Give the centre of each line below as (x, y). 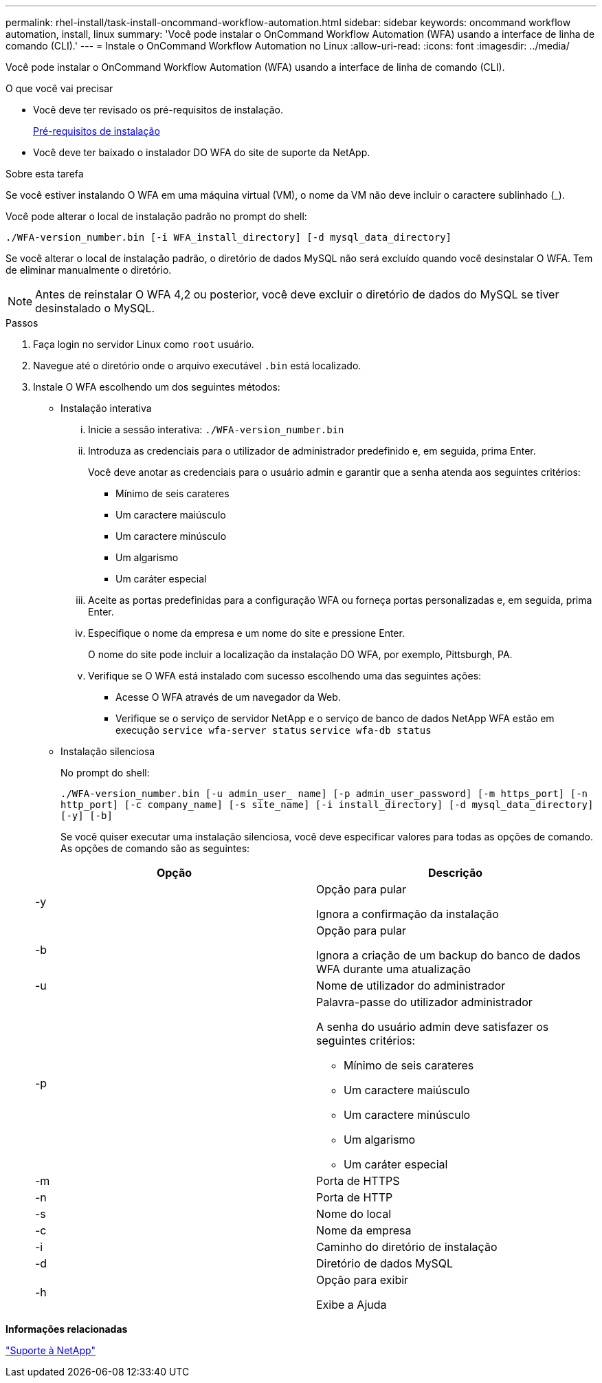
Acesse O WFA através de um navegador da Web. (228, 697)
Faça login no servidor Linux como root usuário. (144, 344)
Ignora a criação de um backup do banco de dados (448, 955)
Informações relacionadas (67, 1329)
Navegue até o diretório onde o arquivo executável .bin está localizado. (197, 366)
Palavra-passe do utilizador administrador (424, 1002)
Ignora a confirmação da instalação (408, 914)
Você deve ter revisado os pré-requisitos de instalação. (158, 110)
